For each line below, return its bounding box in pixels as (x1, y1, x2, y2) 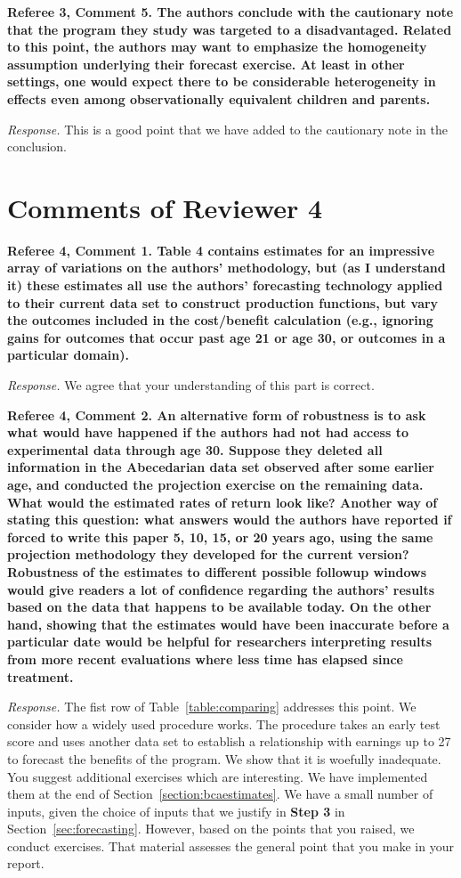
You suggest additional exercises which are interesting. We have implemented (7, 767, 428, 785)
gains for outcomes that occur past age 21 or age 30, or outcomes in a (7, 328, 446, 346)
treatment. (7, 667, 74, 686)
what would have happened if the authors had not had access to (7, 423, 408, 442)
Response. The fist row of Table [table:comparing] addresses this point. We (7, 697, 417, 716)
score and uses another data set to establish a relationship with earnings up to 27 (7, 732, 451, 751)
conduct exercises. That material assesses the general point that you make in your (7, 836, 454, 855)
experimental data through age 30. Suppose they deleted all (7, 440, 383, 459)
